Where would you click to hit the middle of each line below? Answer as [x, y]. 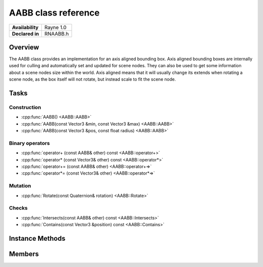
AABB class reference [54, 13]
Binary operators [29, 143]
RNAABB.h [57, 34]
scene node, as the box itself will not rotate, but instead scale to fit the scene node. [93, 79]
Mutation [20, 186]
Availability [25, 27]
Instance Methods [37, 238]
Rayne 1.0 [56, 27]
